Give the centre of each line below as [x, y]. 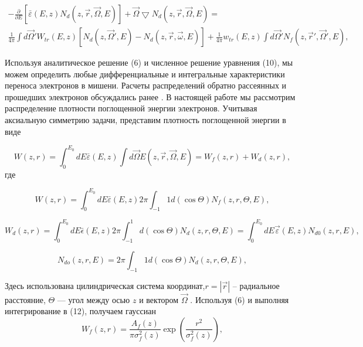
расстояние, [25, 299]
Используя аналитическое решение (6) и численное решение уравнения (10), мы [149, 62]
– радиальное [256, 285]
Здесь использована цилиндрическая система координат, [105, 285]
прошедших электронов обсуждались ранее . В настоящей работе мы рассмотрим [150, 96]
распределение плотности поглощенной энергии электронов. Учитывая [131, 108]
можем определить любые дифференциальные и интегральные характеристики [145, 74]
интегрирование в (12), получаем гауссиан [80, 311]
